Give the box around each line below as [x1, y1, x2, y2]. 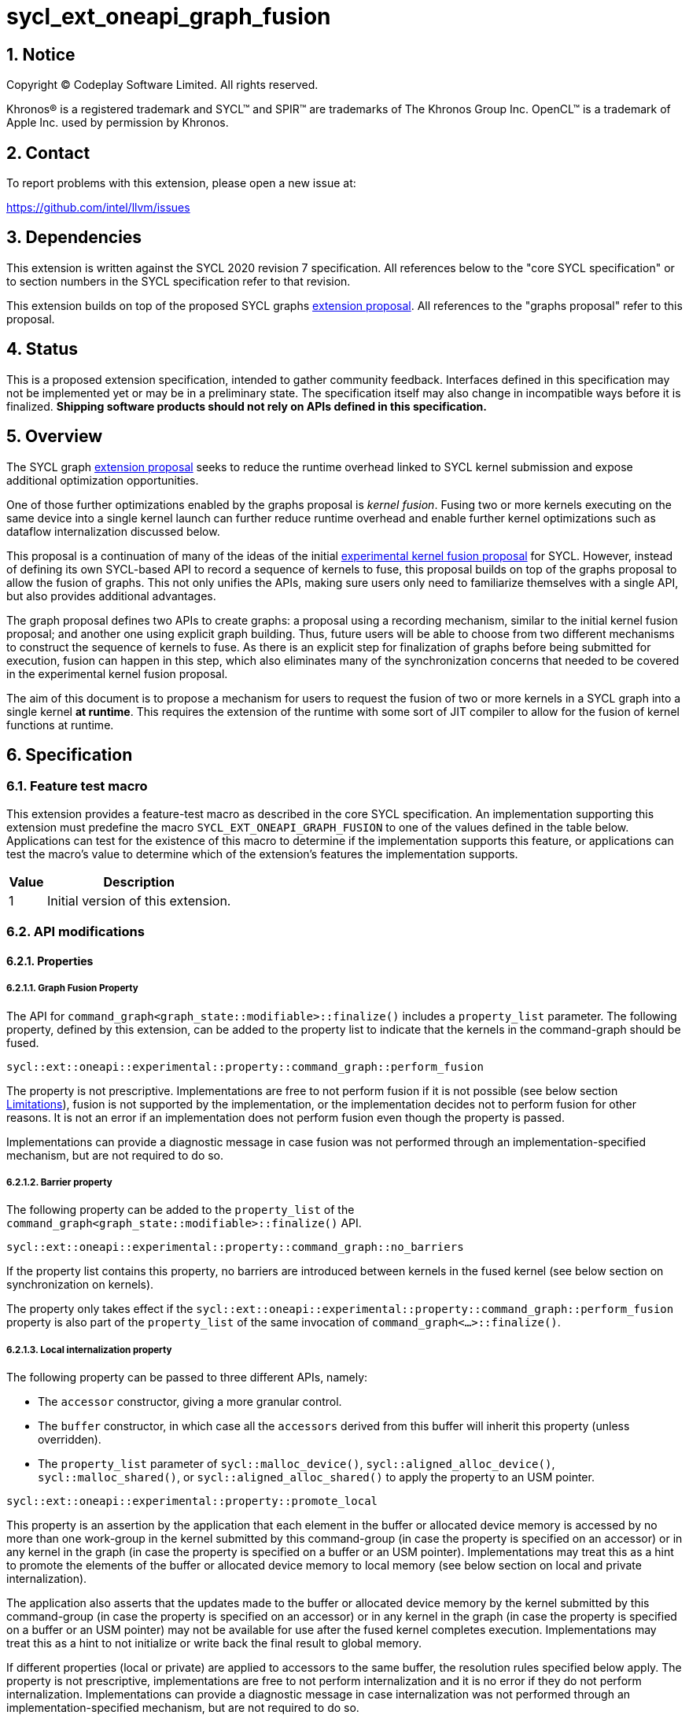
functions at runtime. [6, 717, 114, 732]
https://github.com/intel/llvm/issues [6, 201, 190, 215]
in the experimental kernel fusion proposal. [6, 666, 228, 680]
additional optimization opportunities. [6, 473, 199, 487]
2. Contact [6, 142, 90, 163]
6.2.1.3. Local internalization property [6, 1344, 172, 1355]
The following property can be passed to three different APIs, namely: [6, 1370, 368, 1385]
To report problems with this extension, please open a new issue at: [6, 176, 356, 190]
